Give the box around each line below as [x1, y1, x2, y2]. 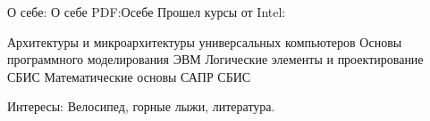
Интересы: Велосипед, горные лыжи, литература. [7, 97, 275, 116]
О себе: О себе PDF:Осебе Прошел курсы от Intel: [7, 3, 286, 20]
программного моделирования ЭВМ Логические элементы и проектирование [7, 50, 424, 69]
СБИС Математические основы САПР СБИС [7, 67, 251, 85]
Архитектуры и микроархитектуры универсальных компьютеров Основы [7, 32, 402, 51]
